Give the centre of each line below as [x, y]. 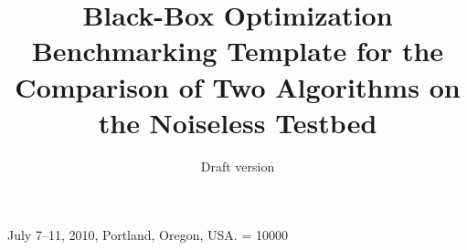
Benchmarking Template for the [238, 51]
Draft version [238, 166]
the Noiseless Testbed [238, 122]
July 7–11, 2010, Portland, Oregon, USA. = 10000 [148, 235]
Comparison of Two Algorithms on [238, 86]
